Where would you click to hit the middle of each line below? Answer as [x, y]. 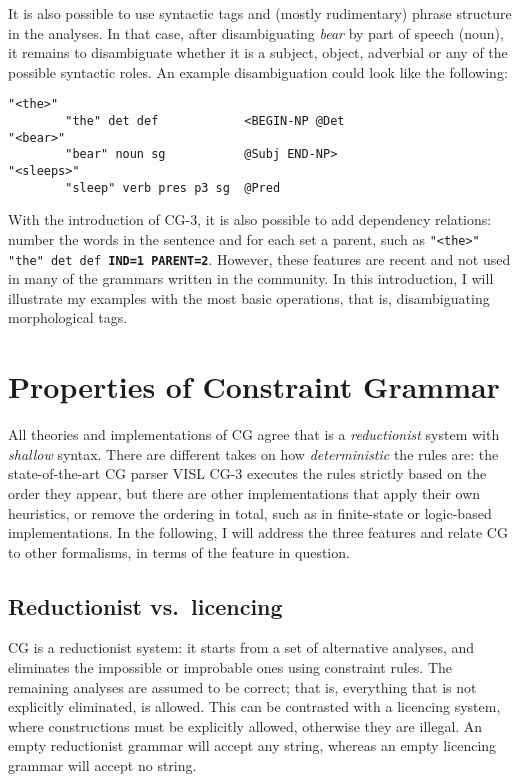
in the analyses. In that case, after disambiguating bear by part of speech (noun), [256, 32]
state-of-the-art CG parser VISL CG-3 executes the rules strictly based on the [247, 473]
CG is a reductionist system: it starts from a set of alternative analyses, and [241, 647]
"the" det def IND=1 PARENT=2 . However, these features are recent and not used [259, 258]
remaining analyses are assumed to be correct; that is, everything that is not [242, 686]
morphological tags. [68, 317]
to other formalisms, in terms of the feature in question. [179, 551]
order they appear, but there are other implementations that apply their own [244, 492]
